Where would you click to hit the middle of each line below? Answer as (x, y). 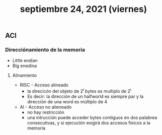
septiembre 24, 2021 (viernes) (83, 9)
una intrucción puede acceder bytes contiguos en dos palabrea (92, 118)
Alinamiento (25, 75)
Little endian (25, 61)
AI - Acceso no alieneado (46, 107)
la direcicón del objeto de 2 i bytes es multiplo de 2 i (79, 91)
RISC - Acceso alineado (44, 85)
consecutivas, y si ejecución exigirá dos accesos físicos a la (89, 123)
